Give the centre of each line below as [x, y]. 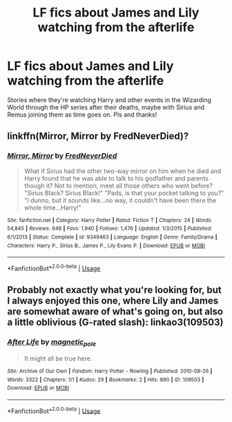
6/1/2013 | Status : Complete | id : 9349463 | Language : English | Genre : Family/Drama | [112, 237]
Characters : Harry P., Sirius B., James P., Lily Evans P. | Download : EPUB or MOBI [106, 245]
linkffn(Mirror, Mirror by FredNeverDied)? [98, 136]
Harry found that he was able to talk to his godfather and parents [116, 178]
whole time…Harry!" [52, 208]
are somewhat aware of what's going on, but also [115, 312]
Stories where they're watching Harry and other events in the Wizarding [109, 100]
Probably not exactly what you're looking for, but [115, 290]
